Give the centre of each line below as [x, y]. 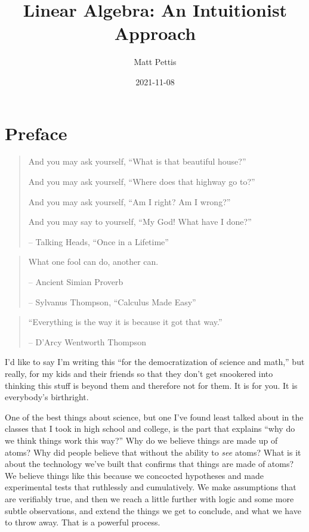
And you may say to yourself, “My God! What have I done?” [140, 222]
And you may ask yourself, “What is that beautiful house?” [137, 161]
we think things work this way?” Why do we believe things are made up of [141, 440]
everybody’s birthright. [47, 397]
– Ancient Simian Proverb [76, 282]
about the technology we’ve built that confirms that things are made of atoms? [149, 464]
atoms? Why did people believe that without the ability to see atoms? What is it [153, 452]
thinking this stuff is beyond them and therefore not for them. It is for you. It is [151, 385]
